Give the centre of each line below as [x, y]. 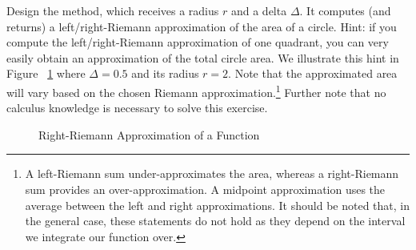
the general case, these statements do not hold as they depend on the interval [215, 221]
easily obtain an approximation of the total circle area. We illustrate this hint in [203, 57]
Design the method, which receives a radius [113, 10]
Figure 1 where [46, 73]
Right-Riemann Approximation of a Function [149, 134]
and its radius [165, 73]
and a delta [259, 10]
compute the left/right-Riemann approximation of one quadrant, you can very [198, 42]
